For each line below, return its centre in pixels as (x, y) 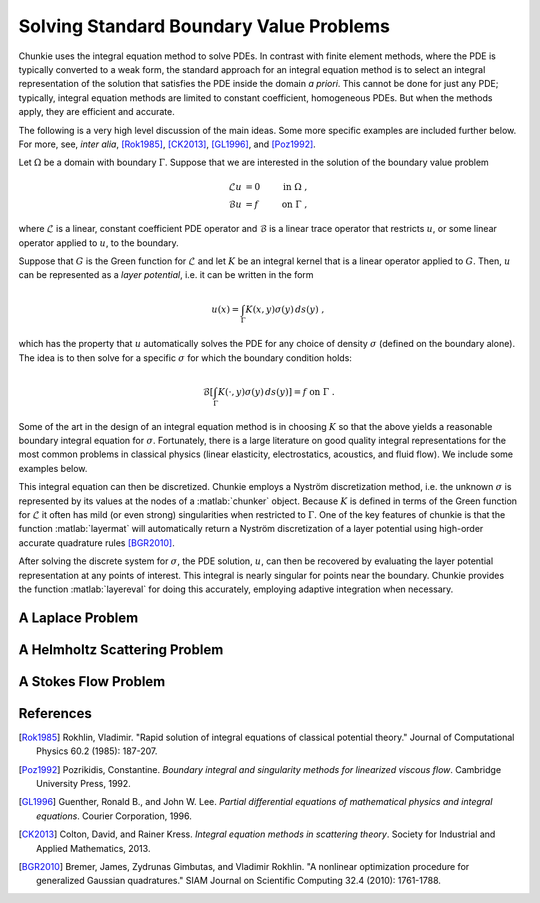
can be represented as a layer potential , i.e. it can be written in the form (166, 275)
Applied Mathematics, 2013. (93, 848)
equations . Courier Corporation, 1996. (114, 816)
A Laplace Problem (78, 617)
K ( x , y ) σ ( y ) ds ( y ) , (285, 309)
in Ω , (295, 187)
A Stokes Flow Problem (92, 681)
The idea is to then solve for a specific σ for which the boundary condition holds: (185, 357)
